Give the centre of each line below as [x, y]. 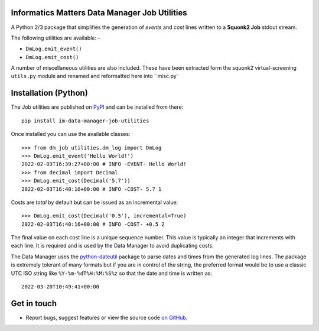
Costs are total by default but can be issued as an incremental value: [95, 202]
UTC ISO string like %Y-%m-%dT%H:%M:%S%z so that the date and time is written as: [112, 273]
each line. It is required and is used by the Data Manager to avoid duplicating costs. [112, 246]
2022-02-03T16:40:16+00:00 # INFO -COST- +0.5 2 [93, 224]
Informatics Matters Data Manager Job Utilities [99, 13]
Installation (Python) [49, 93]
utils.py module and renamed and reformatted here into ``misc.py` [95, 76]
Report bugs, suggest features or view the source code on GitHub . [107, 317]
